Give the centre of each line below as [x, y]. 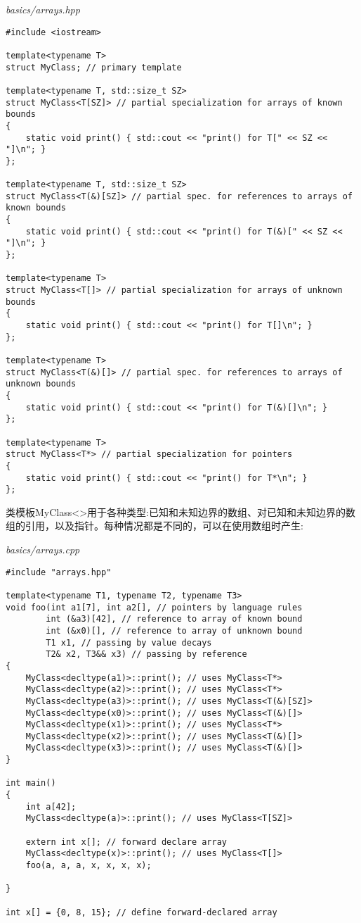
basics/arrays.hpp [43, 9]
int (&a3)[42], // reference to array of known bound [174, 619]
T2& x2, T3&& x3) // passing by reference [146, 654]
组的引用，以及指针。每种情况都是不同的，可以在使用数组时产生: [155, 526]
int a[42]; [51, 806]
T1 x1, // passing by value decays [129, 642]
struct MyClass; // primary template [94, 67]
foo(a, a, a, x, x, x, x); [88, 866]
